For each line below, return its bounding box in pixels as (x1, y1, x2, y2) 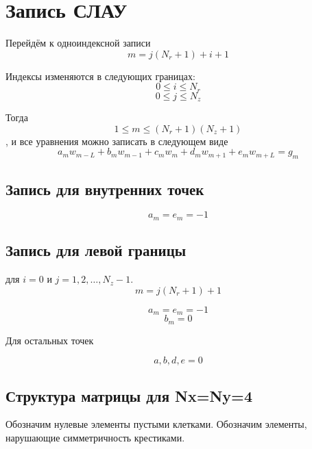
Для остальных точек (5, 333, 94, 347)
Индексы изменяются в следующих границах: (5, 68, 195, 83)
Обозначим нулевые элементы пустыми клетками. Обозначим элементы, (5, 417, 307, 431)
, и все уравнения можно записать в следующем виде (5, 133, 228, 148)
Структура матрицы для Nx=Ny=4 (5, 385, 252, 406)
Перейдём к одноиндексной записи (5, 36, 151, 50)
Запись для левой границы (5, 240, 187, 261)
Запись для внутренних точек (5, 178, 204, 199)
